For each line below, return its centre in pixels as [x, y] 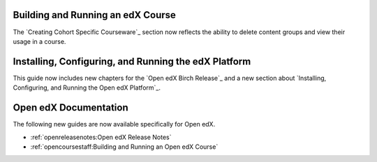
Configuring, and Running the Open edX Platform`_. [87, 88]
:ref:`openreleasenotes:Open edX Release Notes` [101, 137]
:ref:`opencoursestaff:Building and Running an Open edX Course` [124, 147]
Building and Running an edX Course [94, 15]
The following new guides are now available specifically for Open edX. [114, 124]
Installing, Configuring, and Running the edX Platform [132, 62]
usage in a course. [39, 41]
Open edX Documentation [71, 108]
